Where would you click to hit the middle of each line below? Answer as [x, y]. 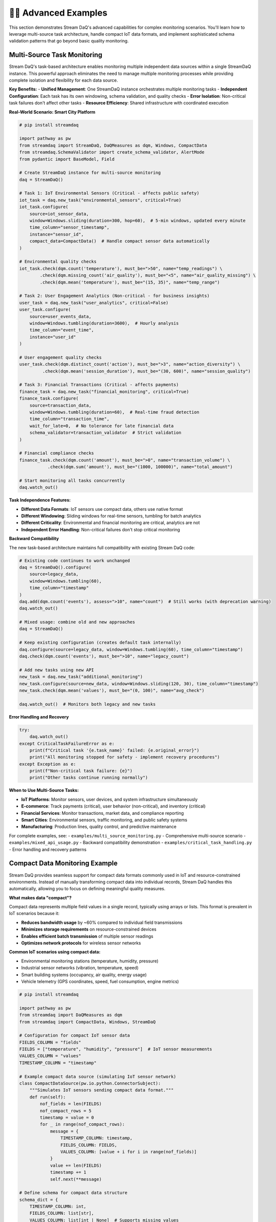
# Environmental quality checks [58, 262]
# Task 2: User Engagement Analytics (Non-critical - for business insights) [114, 296]
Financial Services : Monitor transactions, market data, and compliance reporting [102, 813]
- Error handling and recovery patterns [48, 849]
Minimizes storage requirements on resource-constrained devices [89, 929]
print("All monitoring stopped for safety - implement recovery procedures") [125, 757]
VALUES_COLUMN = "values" [50, 1056]
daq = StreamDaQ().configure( [55, 567]
